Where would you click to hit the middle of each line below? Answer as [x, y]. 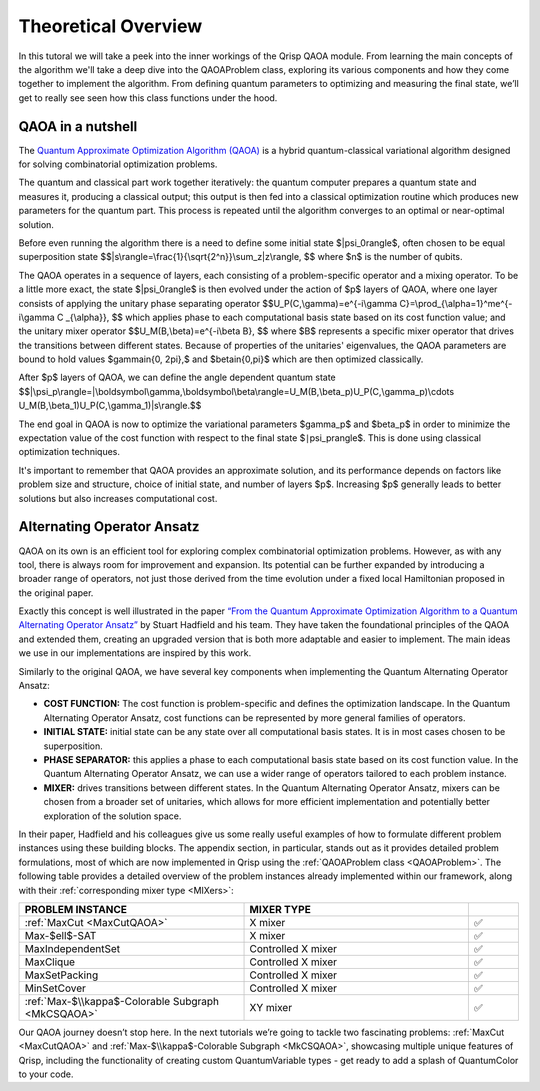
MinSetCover [55, 988]
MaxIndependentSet [72, 948]
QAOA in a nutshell [78, 126]
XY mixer [271, 1007]
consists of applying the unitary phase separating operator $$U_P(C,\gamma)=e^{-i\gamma [208, 303]
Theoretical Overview [110, 26]
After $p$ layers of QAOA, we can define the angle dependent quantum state [177, 377]
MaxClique [49, 962]
